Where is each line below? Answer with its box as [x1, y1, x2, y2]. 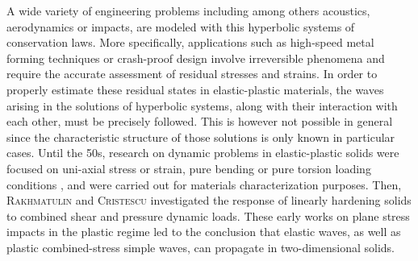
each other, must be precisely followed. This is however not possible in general [6, 113, 393, 130]
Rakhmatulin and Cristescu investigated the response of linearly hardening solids [6, 192, 412, 209]
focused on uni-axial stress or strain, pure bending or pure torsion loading [6, 159, 371, 176]
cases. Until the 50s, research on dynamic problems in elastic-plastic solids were [6, 144, 399, 161]
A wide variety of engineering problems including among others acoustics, [6, 2, 370, 19]
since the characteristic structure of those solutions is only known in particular [6, 128, 395, 145]
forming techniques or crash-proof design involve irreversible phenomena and [6, 49, 385, 66]
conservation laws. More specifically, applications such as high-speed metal [6, 34, 374, 51]
